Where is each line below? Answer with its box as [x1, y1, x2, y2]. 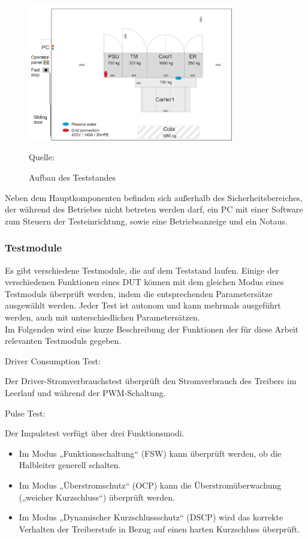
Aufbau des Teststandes [29, 171, 116, 184]
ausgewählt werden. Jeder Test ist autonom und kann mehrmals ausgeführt [5, 299, 281, 312]
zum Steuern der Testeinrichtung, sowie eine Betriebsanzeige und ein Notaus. [5, 214, 288, 227]
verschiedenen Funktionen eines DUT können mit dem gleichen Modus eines [5, 276, 284, 288]
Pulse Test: [5, 406, 46, 419]
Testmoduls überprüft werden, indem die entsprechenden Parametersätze [5, 287, 273, 300]
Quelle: [29, 151, 55, 163]
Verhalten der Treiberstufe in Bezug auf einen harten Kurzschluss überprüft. [19, 522, 300, 535]
